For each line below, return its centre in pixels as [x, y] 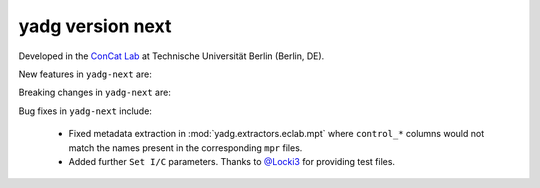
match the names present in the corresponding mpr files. [185, 147]
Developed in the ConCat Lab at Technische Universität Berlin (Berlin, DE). [171, 56]
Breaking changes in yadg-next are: [95, 92]
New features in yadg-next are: [85, 74]
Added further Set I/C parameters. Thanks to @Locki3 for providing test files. [231, 161]
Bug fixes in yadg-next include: [85, 111]
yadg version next [95, 26]
